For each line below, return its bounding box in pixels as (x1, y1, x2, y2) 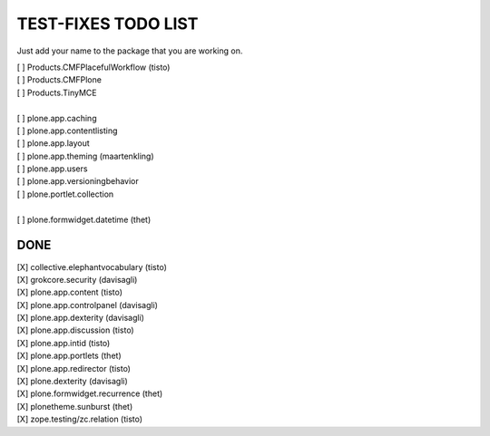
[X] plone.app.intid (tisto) (16, 337, 111, 348)
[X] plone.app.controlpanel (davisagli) (16, 299, 159, 310)
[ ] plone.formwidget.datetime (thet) (16, 214, 152, 225)
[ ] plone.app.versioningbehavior (16, 176, 140, 187)
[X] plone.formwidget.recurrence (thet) (16, 388, 163, 399)
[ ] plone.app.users (16, 163, 88, 174)
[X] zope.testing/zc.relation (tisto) (16, 413, 143, 425)
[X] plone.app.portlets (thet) (16, 350, 122, 362)
